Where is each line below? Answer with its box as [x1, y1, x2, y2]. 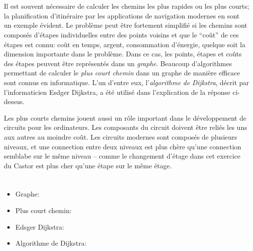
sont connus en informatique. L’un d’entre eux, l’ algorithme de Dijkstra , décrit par [4, 77, 249, 87]
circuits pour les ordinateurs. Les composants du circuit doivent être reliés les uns [4, 122, 247, 132]
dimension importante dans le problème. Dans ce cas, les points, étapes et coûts [4, 49, 242, 59]
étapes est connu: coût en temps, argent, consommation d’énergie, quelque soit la [4, 39, 246, 49]
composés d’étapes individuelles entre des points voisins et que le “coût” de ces [4, 29, 239, 39]
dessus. [4, 96, 25, 107]
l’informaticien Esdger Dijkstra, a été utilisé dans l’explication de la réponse [4, 87, 231, 97]
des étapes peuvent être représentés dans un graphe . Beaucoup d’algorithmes [4, 58, 232, 68]
